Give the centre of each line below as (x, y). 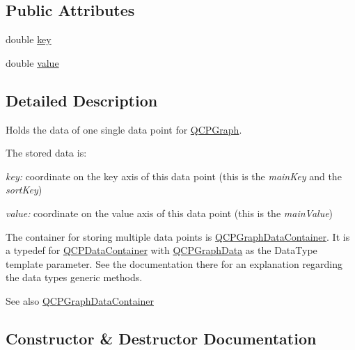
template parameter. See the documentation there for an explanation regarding (174, 263)
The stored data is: (46, 153)
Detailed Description (82, 100)
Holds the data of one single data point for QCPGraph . (124, 129)
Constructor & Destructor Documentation (161, 338)
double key (29, 39)
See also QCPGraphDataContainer (80, 300)
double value (32, 62)
